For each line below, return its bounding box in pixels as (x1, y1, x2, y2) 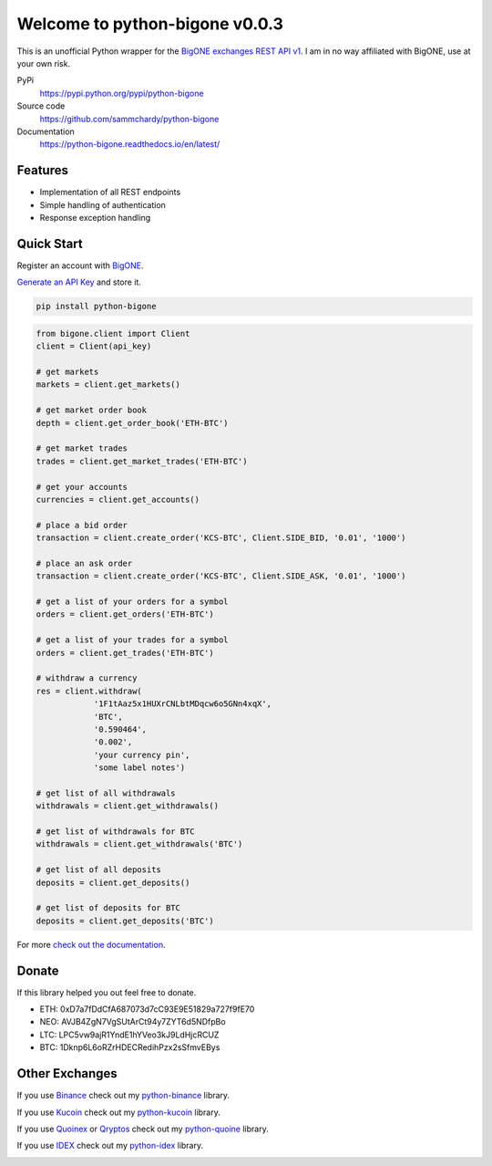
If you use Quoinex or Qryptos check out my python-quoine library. (16, 1123, 269, 1134)
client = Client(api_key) (36, 341, 152, 351)
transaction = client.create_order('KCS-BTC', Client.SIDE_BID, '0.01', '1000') (36, 533, 406, 543)
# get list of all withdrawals (36, 787, 177, 798)
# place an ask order (36, 557, 133, 568)
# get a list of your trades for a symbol (36, 635, 229, 645)
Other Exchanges (16, 1066, 118, 1081)
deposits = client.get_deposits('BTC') (36, 915, 214, 926)
